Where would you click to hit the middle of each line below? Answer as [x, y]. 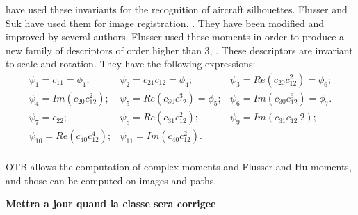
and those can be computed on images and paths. [111, 180]
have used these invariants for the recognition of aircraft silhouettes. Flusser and [177, 9]
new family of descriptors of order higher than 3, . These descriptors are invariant [179, 50]
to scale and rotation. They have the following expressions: [131, 64]
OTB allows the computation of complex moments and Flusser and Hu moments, [179, 167]
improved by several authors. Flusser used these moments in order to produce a [175, 37]
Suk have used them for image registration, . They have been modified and [165, 23]
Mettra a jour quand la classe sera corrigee [111, 204]
